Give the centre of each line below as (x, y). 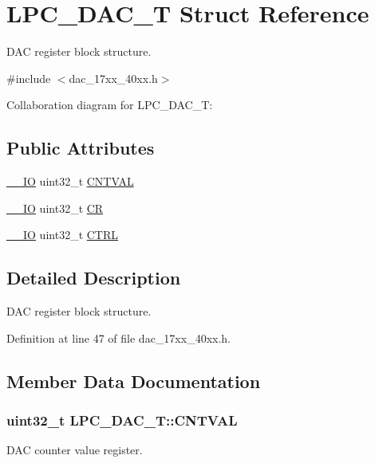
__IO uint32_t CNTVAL (70, 181)
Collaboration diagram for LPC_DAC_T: (110, 105)
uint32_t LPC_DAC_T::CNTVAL (122, 420)
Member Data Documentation (134, 381)
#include (29, 78)
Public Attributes (81, 148)
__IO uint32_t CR (55, 208)
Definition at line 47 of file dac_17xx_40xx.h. (119, 337)
